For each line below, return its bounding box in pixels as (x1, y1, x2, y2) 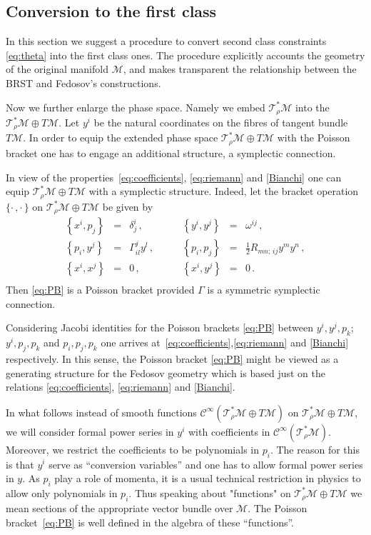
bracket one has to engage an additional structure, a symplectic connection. (6, 145, 336, 160)
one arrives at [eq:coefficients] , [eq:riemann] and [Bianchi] (101, 335, 349, 350)
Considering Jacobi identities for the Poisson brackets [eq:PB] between (6, 320, 313, 335)
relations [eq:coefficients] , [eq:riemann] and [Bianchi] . (6, 379, 235, 394)
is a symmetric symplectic (207, 282, 320, 297)
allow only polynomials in (6, 485, 118, 500)
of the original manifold (6, 61, 108, 76)
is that (6, 456, 34, 471)
